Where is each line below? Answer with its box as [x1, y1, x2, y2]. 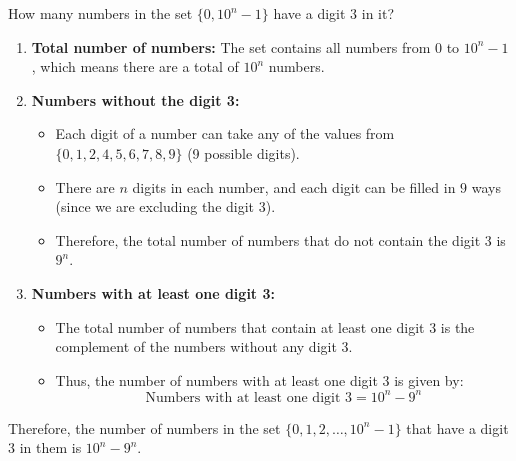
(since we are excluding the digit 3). [55, 196, 276, 217]
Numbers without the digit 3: [31, 89, 240, 110]
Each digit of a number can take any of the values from [55, 123, 395, 144]
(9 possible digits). [187, 142, 300, 163]
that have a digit [406, 417, 509, 438]
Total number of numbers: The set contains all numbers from [31, 36, 431, 57]
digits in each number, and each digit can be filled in [132, 176, 456, 197]
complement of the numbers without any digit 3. [55, 336, 353, 357]
